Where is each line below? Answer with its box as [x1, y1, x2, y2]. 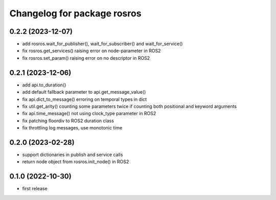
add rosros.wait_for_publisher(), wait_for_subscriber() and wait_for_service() [22, 41, 183, 47]
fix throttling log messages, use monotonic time [22, 125, 123, 131]
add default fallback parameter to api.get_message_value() [22, 89, 146, 95]
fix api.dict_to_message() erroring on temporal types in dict [22, 96, 147, 102]
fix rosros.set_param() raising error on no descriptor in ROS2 [22, 55, 150, 61]
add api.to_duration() [22, 82, 66, 88]
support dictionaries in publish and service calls [22, 151, 123, 158]
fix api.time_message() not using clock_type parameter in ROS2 [22, 110, 156, 117]
